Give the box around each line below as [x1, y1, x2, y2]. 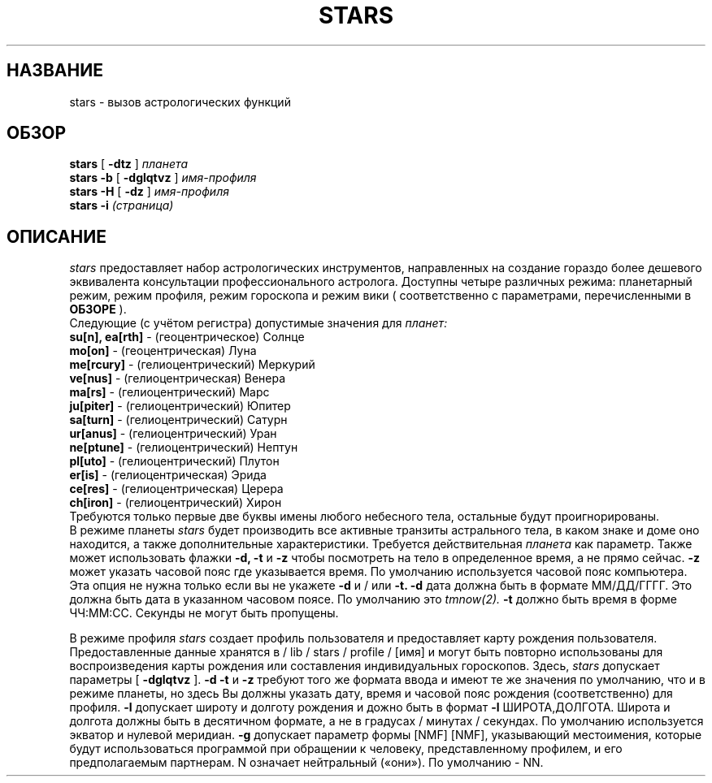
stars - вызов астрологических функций [69, 94, 291, 109]
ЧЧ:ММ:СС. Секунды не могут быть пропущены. [69, 606, 339, 621]
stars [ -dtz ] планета [69, 157, 189, 171]
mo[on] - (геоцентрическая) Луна [69, 344, 257, 358]
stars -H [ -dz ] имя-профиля [69, 184, 229, 199]
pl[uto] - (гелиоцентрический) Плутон [69, 454, 280, 469]
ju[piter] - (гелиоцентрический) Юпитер [69, 399, 291, 413]
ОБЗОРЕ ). [69, 302, 127, 317]
